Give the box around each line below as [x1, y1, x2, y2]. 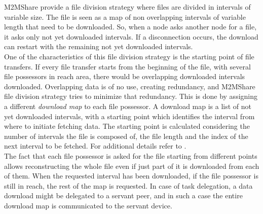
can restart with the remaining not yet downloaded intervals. [4, 41, 193, 52]
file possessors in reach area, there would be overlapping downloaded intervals [4, 71, 245, 82]
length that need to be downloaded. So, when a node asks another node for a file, [4, 21, 257, 32]
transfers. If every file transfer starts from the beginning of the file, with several [4, 61, 251, 72]
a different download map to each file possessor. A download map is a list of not [4, 100, 252, 111]
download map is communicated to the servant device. [4, 200, 172, 210]
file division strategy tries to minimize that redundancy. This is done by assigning [4, 91, 258, 101]
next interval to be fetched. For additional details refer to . [4, 140, 186, 151]
